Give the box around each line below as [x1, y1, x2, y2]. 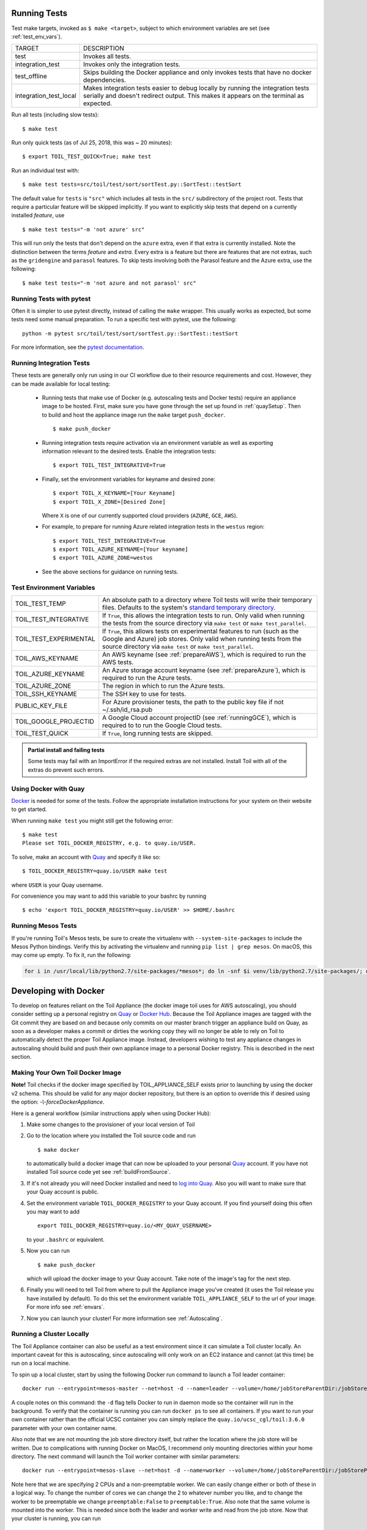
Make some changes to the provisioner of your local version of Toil [26, 1121, 195, 1128]
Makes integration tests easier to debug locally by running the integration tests [83, 84, 310, 92]
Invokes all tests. [83, 52, 132, 61]
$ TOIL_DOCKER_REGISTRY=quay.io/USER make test [22, 868, 168, 875]
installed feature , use [11, 212, 65, 219]
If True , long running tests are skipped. [102, 729, 213, 737]
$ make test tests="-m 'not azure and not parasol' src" [22, 279, 197, 286]
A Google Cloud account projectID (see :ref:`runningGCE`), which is [102, 714, 297, 722]
